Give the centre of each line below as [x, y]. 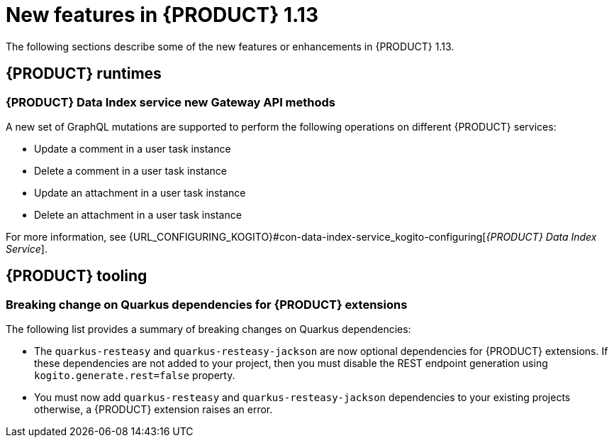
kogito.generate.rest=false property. [135, 376]
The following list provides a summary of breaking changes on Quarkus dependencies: [208, 329]
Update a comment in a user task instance [133, 148]
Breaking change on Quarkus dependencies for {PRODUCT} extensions [207, 304]
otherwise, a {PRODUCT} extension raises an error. [153, 410]
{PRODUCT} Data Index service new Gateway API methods [171, 102]
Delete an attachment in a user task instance [138, 214]
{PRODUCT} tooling [77, 276]
